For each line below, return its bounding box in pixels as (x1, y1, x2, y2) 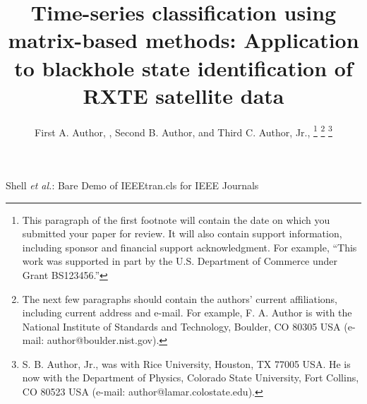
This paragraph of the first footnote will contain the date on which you (22, 212, 330, 227)
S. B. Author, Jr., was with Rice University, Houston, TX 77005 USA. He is (22, 356, 351, 371)
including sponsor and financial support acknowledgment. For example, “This (22, 239, 357, 254)
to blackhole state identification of (14, 53, 353, 82)
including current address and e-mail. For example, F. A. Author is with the (22, 305, 352, 320)
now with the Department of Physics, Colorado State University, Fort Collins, (22, 370, 359, 385)
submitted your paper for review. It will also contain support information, (22, 226, 342, 241)
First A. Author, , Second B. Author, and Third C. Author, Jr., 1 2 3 (35, 122, 332, 139)
